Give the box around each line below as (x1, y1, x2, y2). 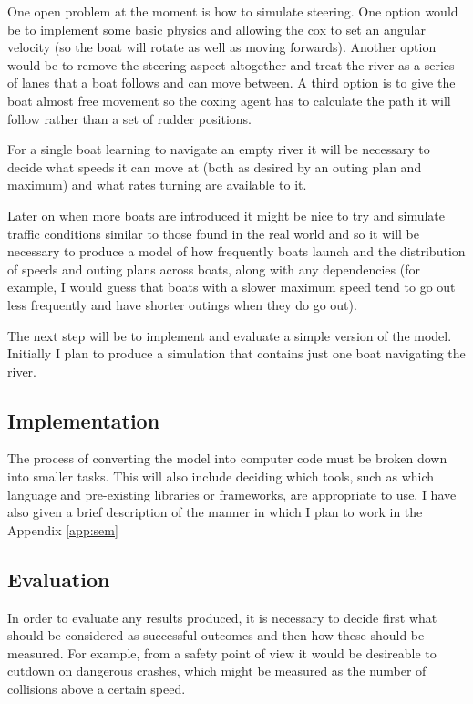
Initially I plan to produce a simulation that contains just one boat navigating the (7, 344, 466, 363)
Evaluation (7, 564, 110, 593)
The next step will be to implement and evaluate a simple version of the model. (7, 326, 452, 345)
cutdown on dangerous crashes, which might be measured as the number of (7, 661, 427, 680)
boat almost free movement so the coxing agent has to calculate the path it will (7, 90, 451, 109)
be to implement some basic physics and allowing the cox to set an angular (7, 19, 426, 38)
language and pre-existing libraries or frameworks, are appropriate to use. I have (7, 484, 457, 503)
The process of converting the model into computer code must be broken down (7, 449, 447, 468)
